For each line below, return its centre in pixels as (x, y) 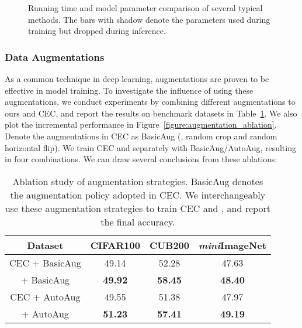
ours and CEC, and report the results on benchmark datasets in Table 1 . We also (151, 113)
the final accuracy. (138, 221)
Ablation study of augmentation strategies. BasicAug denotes (138, 181)
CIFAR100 (115, 245)
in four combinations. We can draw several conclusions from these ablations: (141, 159)
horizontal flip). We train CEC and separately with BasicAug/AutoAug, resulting (150, 147)
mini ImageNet (232, 245)
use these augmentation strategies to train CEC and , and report (138, 208)
